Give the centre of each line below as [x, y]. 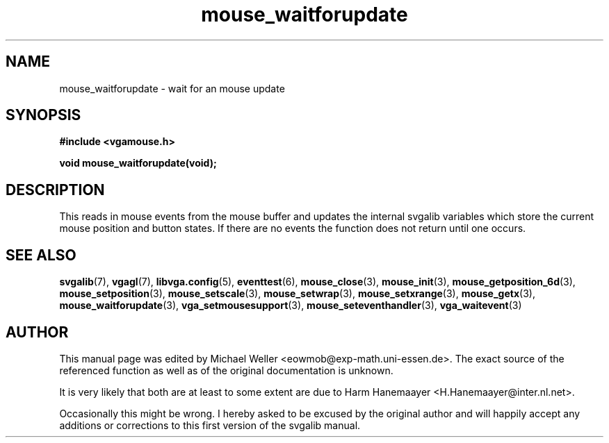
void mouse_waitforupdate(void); [138, 163]
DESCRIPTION [55, 190]
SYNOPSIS [43, 115]
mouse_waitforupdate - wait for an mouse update [172, 88]
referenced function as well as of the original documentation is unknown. [226, 370]
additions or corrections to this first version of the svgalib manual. [210, 425]
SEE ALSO [41, 255]
